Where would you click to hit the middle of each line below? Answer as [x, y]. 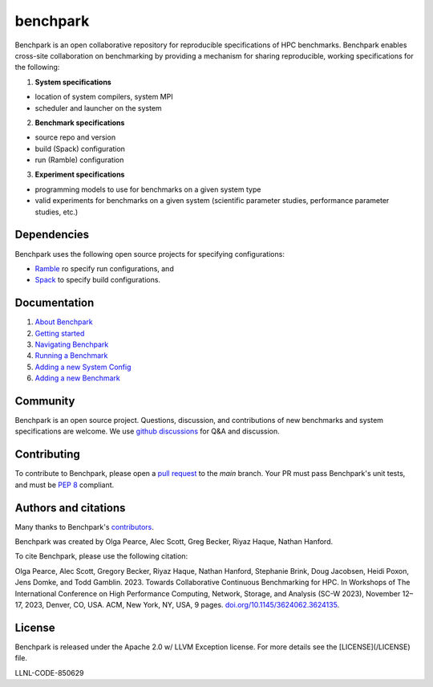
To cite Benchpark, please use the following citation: [101, 556]
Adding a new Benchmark [77, 378]
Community [45, 401]
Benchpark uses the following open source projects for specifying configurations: [150, 254]
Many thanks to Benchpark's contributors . [84, 526]
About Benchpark [64, 322]
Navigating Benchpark [72, 344]
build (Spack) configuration [80, 148]
